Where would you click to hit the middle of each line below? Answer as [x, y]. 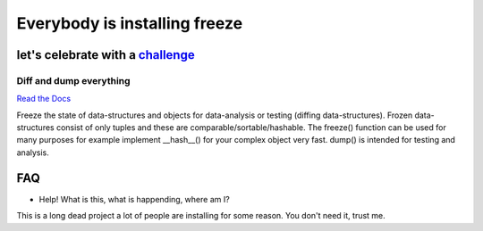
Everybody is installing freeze [130, 23]
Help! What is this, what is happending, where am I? [134, 199]
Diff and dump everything [73, 80]
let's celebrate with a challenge [106, 55]
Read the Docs [44, 99]
